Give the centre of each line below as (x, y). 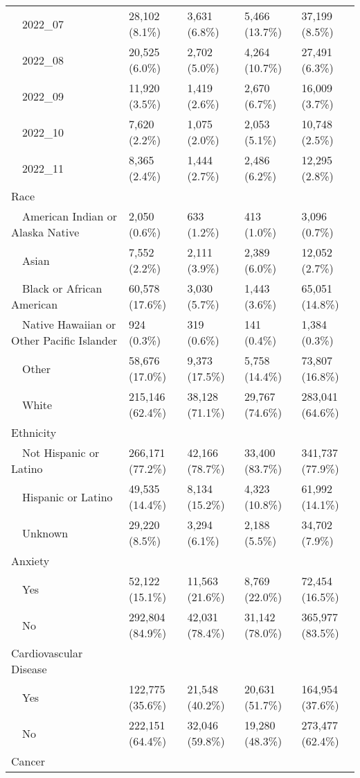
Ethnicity (34, 432)
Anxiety (30, 561)
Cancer (28, 761)
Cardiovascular (47, 653)
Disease (29, 669)
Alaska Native (45, 232)
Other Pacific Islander (64, 340)
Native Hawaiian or (69, 324)
